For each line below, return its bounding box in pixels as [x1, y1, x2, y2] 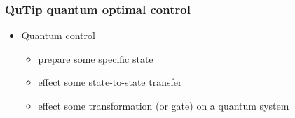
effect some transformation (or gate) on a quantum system [38, 98, 289, 112]
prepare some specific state [38, 51, 153, 66]
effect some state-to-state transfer [38, 75, 182, 89]
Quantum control [21, 28, 95, 43]
